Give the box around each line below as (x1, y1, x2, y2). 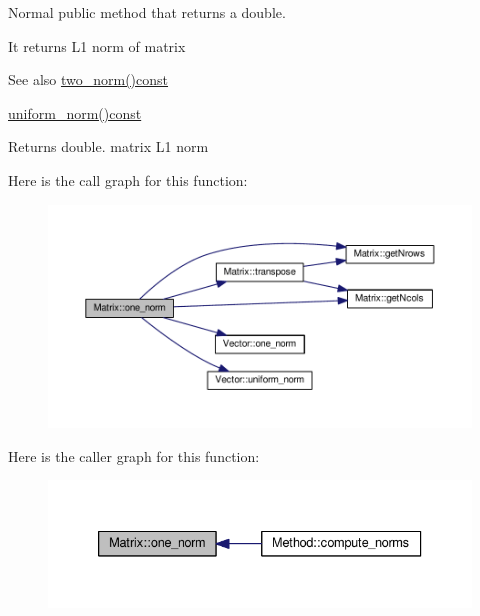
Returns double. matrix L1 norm (8, 136, 209, 157)
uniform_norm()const (8, 102, 142, 123)
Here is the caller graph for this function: (8, 445, 260, 466)
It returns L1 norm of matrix (8, 35, 186, 56)
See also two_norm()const (8, 69, 169, 90)
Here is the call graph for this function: (8, 169, 248, 190)
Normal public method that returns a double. (8, 2, 286, 22)
